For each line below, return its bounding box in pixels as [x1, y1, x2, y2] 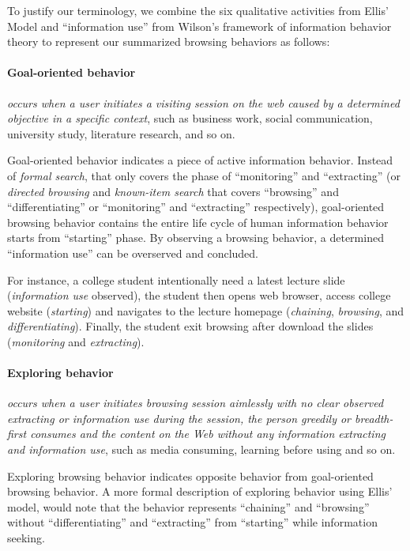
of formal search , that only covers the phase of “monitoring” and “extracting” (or [7, 167, 401, 183]
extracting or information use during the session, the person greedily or [7, 409, 352, 426]
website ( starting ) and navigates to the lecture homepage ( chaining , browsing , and [7, 302, 404, 319]
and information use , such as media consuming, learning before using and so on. [7, 441, 396, 458]
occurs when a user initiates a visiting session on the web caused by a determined [7, 94, 400, 111]
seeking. [7, 530, 45, 546]
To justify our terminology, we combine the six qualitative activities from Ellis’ [7, 2, 389, 18]
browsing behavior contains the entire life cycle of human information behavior [7, 213, 389, 230]
